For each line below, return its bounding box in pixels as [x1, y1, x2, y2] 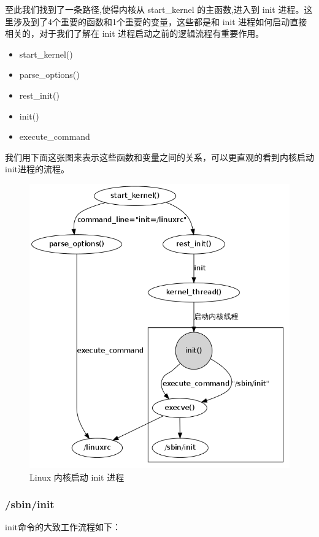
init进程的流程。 [5, 162, 70, 175]
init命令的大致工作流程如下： [5, 520, 121, 533]
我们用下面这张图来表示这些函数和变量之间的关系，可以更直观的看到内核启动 [5, 150, 314, 163]
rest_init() [19, 88, 60, 101]
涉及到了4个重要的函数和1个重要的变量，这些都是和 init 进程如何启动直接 [13, 15, 307, 28]
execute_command [19, 130, 90, 143]
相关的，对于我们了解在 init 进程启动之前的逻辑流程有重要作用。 [5, 27, 264, 40]
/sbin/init [5, 497, 55, 512]
